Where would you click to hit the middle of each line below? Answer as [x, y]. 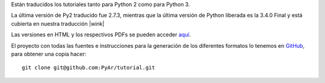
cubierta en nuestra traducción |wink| [58, 23]
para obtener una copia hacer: [49, 54]
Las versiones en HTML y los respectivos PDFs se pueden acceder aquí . [101, 35]
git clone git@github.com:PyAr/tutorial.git [89, 68]
